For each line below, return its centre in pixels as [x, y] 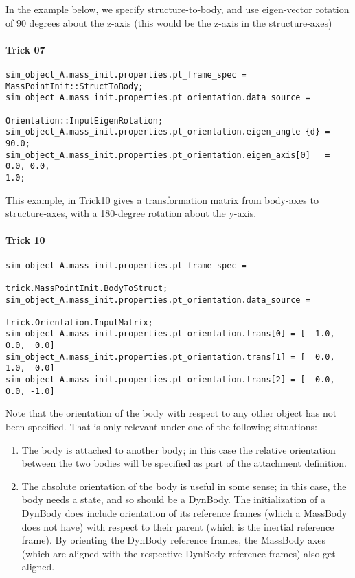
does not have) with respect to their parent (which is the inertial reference [178, 526]
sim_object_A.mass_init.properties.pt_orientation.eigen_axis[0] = [168, 155]
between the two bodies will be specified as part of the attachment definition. [184, 463]
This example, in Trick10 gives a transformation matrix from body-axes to [162, 199]
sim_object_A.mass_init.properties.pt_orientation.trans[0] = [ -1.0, [170, 334]
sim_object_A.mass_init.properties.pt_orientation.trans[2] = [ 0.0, [170, 380]
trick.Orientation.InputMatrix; [79, 322]
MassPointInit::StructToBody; [75, 86]
